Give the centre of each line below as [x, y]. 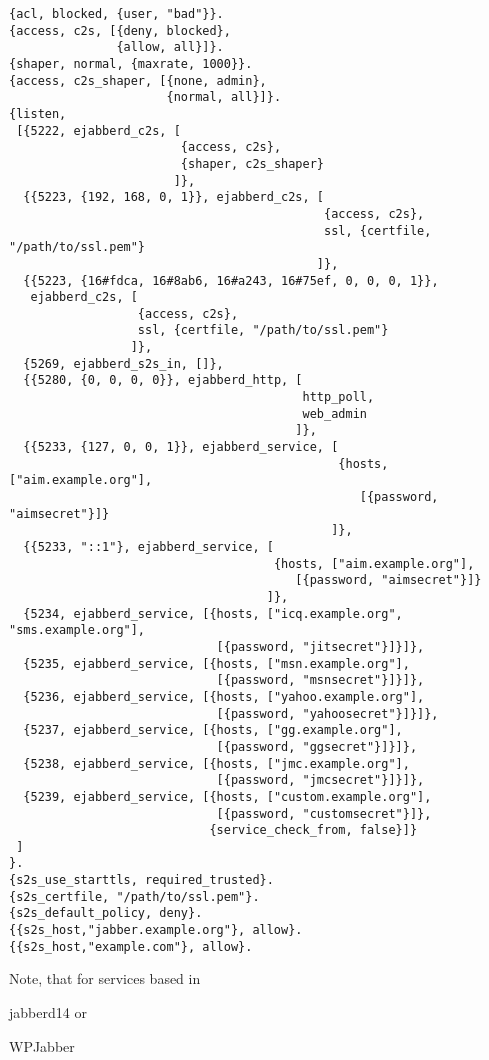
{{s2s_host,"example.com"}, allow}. [131, 946]
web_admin [334, 413]
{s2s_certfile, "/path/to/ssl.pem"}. [134, 896]
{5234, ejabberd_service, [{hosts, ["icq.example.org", [213, 613]
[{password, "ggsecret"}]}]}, [317, 746]
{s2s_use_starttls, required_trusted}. [141, 880]
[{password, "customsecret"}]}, [324, 813]
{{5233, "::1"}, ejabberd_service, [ [148, 547]
